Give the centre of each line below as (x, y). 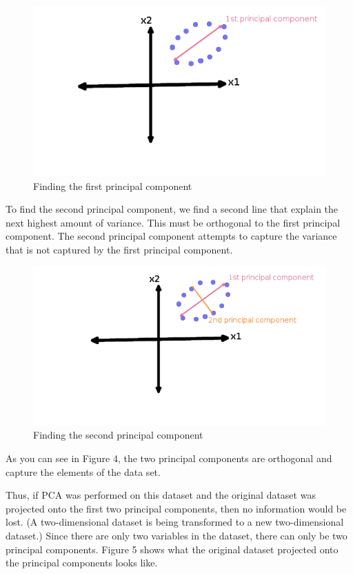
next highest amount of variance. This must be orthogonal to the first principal (173, 222)
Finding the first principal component (113, 185)
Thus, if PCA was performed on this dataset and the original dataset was (161, 495)
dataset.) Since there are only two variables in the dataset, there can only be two (176, 535)
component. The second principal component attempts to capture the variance (171, 236)
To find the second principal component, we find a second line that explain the (172, 209)
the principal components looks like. (82, 563)
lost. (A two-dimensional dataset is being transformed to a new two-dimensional (175, 522)
